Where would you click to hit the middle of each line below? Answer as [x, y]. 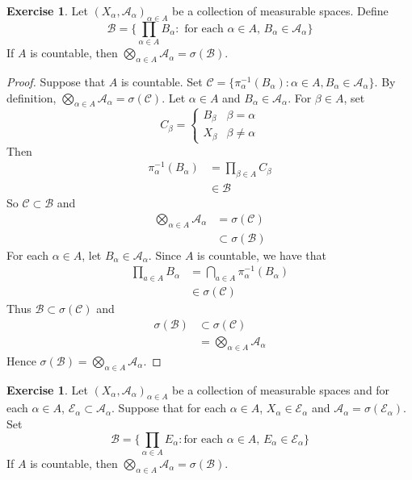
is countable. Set [162, 81]
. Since [165, 255]
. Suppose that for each [169, 408]
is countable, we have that [262, 255]
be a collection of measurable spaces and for [281, 389]
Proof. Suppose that [56, 81]
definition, [32, 97]
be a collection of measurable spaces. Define [280, 10]
